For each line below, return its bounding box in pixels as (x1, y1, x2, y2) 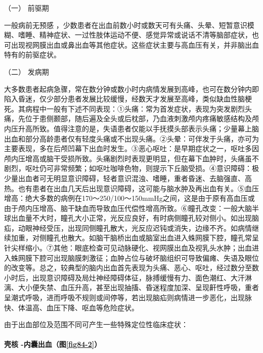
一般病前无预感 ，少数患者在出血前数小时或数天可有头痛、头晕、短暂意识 (4, 19, 247, 30)
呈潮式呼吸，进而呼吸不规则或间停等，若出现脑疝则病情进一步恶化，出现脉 (4, 292, 252, 303)
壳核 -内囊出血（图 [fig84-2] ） (4, 339, 102, 349)
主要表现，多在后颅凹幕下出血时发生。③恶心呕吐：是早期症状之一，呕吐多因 (4, 143, 259, 154)
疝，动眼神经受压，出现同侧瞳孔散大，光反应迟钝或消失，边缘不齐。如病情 (4, 222, 252, 233)
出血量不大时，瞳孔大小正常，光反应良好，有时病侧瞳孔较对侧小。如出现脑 (11, 213, 259, 223)
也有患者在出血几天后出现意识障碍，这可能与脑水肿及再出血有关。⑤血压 (18, 183, 259, 193)
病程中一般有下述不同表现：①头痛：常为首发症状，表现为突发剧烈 (25, 103, 245, 114)
